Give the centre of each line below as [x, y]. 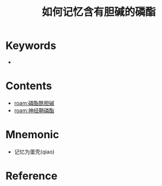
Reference [31, 176]
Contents [29, 86]
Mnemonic [33, 135]
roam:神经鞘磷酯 [34, 110]
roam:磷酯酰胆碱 [34, 103]
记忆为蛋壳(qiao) [34, 152]
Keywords [31, 46]
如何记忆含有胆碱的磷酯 [99, 12]
